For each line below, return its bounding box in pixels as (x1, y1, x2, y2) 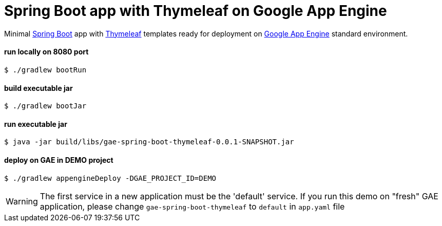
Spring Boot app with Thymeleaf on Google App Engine (4, 2, 387, 20)
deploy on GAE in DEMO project (4, 156, 113, 165)
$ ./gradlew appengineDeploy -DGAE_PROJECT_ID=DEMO (4, 174, 217, 182)
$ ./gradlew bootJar (4, 102, 87, 110)
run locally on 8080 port (4, 47, 89, 56)
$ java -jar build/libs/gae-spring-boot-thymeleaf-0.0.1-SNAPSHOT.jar (4, 138, 294, 146)
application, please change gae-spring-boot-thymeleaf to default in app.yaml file (40, 201, 345, 212)
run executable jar (4, 119, 67, 128)
